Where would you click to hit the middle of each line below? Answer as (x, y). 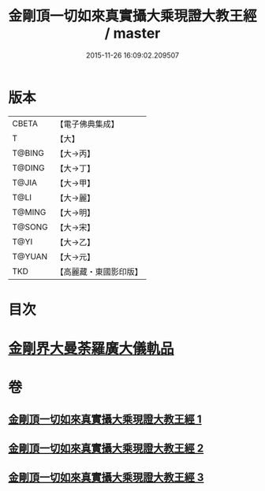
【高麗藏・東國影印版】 (99, 271)
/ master (132, 33)
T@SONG (30, 227)
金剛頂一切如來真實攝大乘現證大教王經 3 (106, 478)
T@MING (29, 212)
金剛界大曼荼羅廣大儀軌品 (91, 349)
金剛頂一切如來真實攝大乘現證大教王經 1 (105, 419)
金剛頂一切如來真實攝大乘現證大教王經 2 (106, 449)
